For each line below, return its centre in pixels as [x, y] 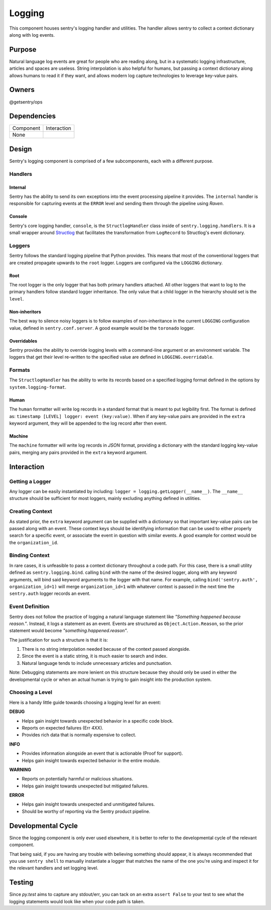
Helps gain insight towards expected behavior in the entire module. [91, 760]
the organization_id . [34, 542]
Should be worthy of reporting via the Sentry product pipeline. [86, 811]
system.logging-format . [38, 387]
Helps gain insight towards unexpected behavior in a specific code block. [98, 721]
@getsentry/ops [26, 102]
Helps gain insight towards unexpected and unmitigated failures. [88, 804]
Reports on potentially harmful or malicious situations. [78, 779]
